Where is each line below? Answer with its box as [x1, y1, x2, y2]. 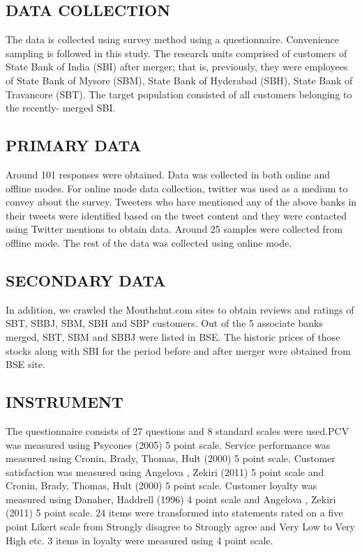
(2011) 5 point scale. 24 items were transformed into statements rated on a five [6, 505, 343, 520]
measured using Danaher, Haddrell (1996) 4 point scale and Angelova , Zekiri [6, 491, 336, 506]
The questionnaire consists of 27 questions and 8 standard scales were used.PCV [6, 423, 349, 438]
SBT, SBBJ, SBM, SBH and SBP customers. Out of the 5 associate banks [6, 316, 324, 330]
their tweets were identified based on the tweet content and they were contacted [6, 208, 347, 222]
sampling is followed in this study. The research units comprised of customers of [6, 45, 347, 60]
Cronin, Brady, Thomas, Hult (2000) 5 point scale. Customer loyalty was [6, 478, 317, 493]
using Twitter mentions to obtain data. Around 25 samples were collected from [6, 222, 343, 236]
